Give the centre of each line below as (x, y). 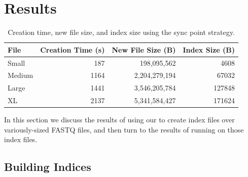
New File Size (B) (144, 49)
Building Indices (48, 167)
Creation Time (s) (73, 49)
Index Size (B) (209, 49)
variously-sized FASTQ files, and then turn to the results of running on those (124, 129)
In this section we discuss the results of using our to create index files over (119, 120)
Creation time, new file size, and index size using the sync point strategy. (121, 32)
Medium (21, 75)
